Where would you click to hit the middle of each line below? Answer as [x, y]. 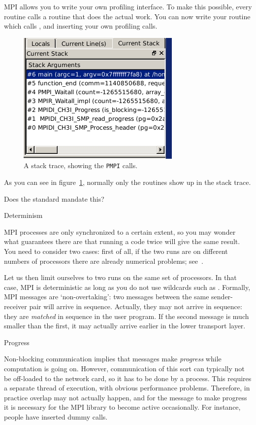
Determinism [23, 215]
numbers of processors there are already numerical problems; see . [104, 261]
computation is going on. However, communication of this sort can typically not [124, 368]
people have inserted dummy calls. [56, 416]
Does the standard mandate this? [54, 198]
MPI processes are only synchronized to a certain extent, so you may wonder [120, 231]
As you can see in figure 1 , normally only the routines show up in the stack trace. [128, 182]
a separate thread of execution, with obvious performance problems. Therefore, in [127, 388]
